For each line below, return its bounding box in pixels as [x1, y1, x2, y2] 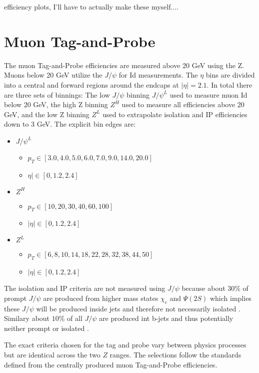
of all [67, 313, 82, 323]
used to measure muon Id [169, 89, 247, 100]
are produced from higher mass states [43, 292, 158, 303]
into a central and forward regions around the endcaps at [4, 79, 179, 90]
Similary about [4, 313, 50, 323]
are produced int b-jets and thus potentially [99, 313, 233, 323]
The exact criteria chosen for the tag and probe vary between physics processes [4, 339, 246, 350]
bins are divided [205, 70, 255, 80]
